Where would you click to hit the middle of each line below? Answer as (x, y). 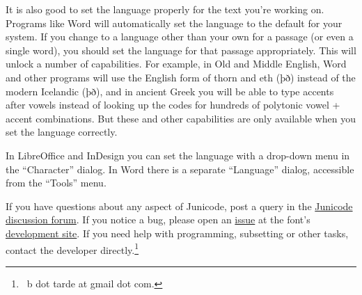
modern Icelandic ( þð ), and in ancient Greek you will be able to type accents (170, 91)
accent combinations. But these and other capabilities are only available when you (181, 118)
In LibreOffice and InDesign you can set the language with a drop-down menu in (178, 155)
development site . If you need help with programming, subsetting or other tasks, (177, 233)
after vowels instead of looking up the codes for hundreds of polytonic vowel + (173, 105)
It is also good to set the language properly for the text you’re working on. (165, 9)
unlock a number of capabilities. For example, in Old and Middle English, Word (176, 64)
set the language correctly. (62, 132)
